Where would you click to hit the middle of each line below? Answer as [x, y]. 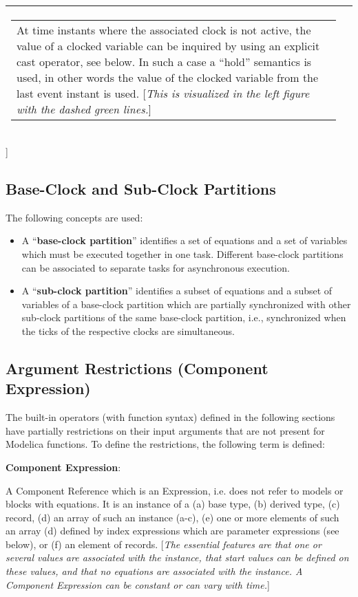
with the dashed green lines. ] [84, 109]
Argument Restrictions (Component [137, 368]
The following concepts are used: [74, 217]
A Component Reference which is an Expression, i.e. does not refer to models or [175, 490]
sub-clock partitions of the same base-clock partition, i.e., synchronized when [184, 317]
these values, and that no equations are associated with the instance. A [154, 571]
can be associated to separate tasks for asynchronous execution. [156, 267]
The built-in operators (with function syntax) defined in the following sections [170, 417]
